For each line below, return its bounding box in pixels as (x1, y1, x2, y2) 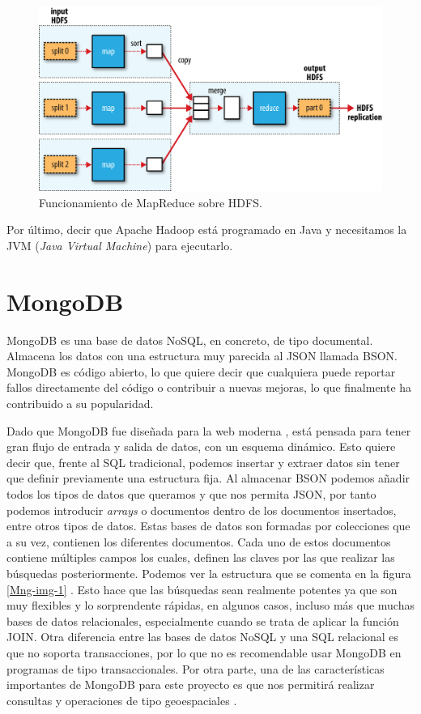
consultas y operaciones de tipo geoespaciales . (6, 691, 237, 708)
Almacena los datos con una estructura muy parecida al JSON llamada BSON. (6, 347, 398, 364)
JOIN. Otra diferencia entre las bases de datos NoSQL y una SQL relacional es (6, 628, 399, 645)
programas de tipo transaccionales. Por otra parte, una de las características (6, 660, 385, 677)
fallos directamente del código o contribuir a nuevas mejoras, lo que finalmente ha (6, 379, 412, 396)
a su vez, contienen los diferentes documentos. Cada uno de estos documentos (6, 533, 391, 550)
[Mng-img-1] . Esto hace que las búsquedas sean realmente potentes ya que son (6, 580, 398, 597)
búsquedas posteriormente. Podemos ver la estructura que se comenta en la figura (6, 564, 411, 581)
